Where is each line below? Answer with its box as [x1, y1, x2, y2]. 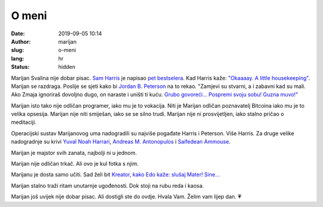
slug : [11, 47, 24, 54]
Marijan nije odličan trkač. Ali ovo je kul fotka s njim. [11, 160, 139, 168]
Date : [11, 30, 25, 37]
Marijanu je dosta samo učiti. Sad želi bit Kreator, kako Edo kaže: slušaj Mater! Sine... [11, 171, 220, 178]
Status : [11, 63, 30, 71]
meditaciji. [11, 118, 37, 126]
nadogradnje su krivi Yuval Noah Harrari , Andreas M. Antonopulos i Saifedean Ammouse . [11, 138, 231, 145]
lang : [11, 54, 25, 62]
